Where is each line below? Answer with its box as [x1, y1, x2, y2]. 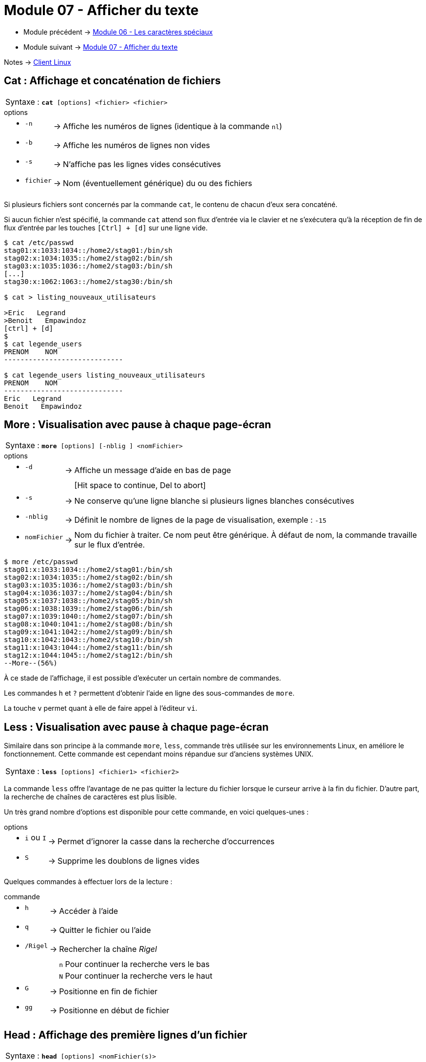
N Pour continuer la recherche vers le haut [59, 971, 213, 981]
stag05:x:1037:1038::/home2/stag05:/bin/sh [4, 597, 173, 605]
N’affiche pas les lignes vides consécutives [63, 159, 221, 170]
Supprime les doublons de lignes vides [57, 855, 200, 866]
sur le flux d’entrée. [74, 540, 145, 550]
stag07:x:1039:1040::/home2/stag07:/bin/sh [4, 612, 173, 621]
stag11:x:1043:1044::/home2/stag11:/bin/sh [4, 644, 173, 652]
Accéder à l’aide [59, 906, 118, 916]
